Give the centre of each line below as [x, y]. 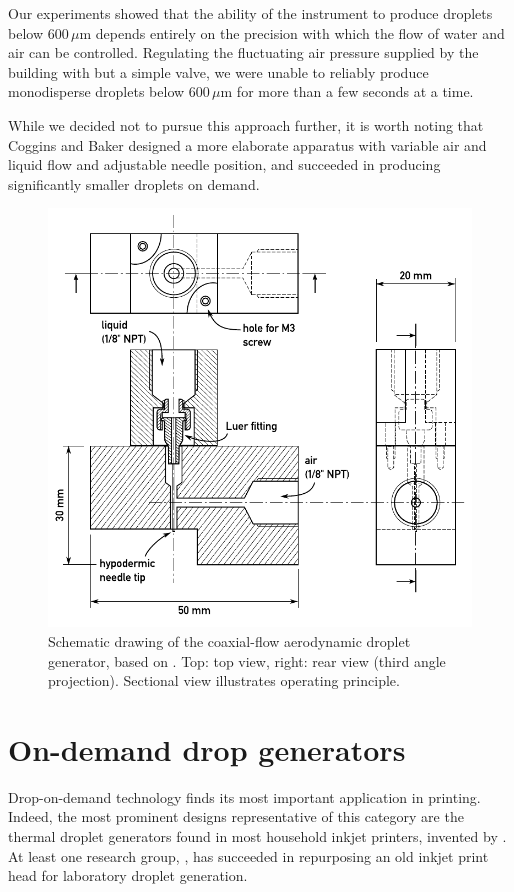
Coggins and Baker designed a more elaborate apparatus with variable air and [247, 144]
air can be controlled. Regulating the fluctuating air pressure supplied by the [243, 52]
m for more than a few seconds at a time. [347, 91]
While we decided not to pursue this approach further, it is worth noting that [246, 124]
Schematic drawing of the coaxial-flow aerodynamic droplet [229, 640]
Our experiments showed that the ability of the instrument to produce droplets [250, 13]
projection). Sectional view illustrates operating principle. [224, 680]
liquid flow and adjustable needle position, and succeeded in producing [224, 164]
